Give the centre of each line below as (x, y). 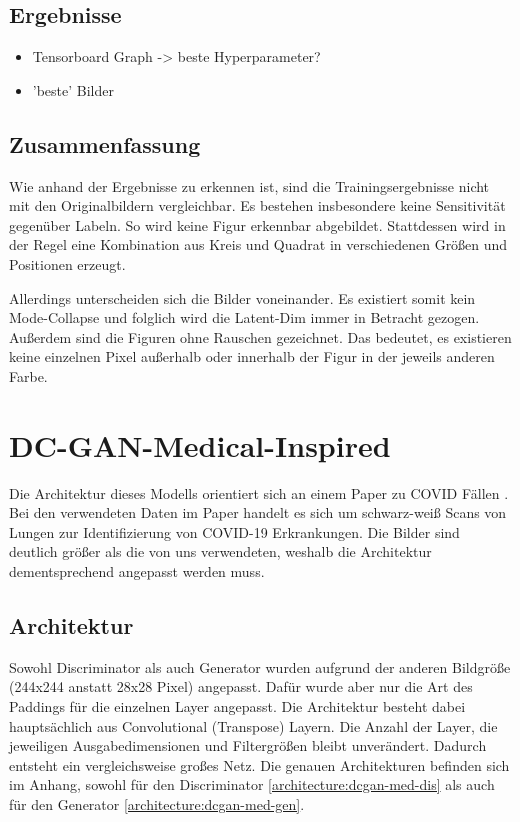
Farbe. (28, 375)
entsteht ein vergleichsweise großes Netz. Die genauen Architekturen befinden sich (259, 764)
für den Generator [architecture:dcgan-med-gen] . (157, 803)
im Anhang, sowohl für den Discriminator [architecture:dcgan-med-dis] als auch (252, 784)
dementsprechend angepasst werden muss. (137, 571)
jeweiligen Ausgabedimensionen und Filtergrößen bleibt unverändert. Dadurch (248, 745)
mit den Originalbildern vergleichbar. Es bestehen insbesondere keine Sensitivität (257, 205)
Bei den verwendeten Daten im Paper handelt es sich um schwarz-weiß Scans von (258, 512)
